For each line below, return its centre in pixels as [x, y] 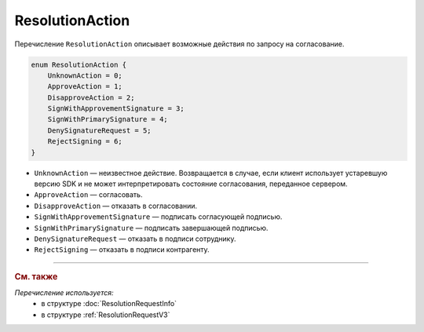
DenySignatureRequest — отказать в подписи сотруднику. [135, 239]
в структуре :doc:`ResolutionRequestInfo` [109, 304]
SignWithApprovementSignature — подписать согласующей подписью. [158, 217]
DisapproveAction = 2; [91, 97]
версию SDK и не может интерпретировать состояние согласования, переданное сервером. [191, 184]
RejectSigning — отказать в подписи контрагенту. [122, 250]
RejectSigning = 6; [85, 142]
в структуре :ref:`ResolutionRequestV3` [106, 315]
